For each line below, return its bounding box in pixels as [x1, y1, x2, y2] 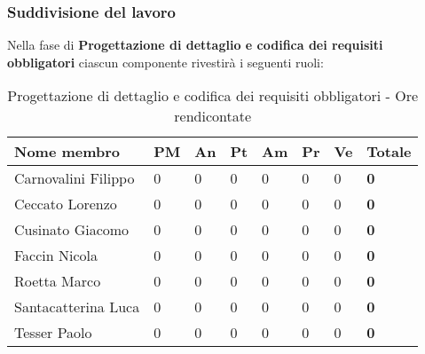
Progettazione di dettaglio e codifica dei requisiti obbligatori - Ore [7, 85, 419, 106]
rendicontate [174, 106, 252, 127]
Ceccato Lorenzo [14, 193, 117, 215]
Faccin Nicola [14, 245, 98, 266]
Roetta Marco [14, 271, 101, 292]
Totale [366, 141, 412, 162]
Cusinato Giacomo [14, 219, 130, 240]
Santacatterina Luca [14, 296, 140, 318]
